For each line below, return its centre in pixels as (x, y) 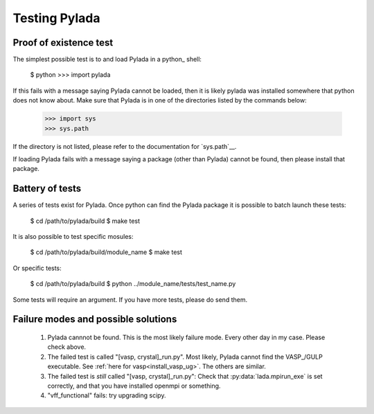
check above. (67, 347)
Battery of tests (47, 189)
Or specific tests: (37, 268)
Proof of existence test (63, 43)
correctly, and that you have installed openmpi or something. (134, 386)
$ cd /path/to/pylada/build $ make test (85, 221)
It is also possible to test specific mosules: (73, 237)
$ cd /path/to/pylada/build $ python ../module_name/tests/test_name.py (133, 284)
